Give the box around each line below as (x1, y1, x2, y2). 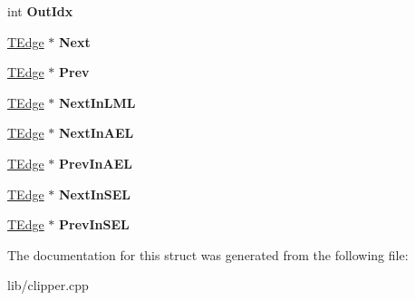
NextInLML (59, 92, 136, 112)
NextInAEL (59, 123, 134, 142)
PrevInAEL (59, 153, 133, 172)
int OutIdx (7, 2, 73, 20)
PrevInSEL (59, 215, 130, 234)
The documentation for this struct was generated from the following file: (7, 245, 409, 264)
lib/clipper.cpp (7, 276, 89, 295)
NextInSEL (59, 184, 131, 203)
